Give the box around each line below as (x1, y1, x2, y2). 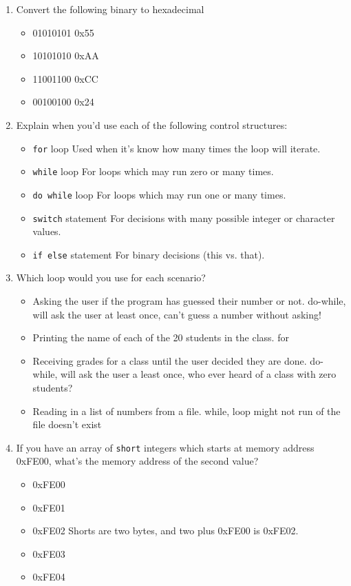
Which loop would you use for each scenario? (16, 270, 206, 285)
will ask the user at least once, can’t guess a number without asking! (32, 307, 321, 321)
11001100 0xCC (32, 71, 98, 85)
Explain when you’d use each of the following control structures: (16, 117, 288, 132)
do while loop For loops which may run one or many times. (32, 187, 286, 201)
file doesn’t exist (32, 417, 102, 432)
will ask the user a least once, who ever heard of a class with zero (61, 367, 337, 381)
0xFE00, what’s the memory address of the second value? (16, 454, 259, 468)
